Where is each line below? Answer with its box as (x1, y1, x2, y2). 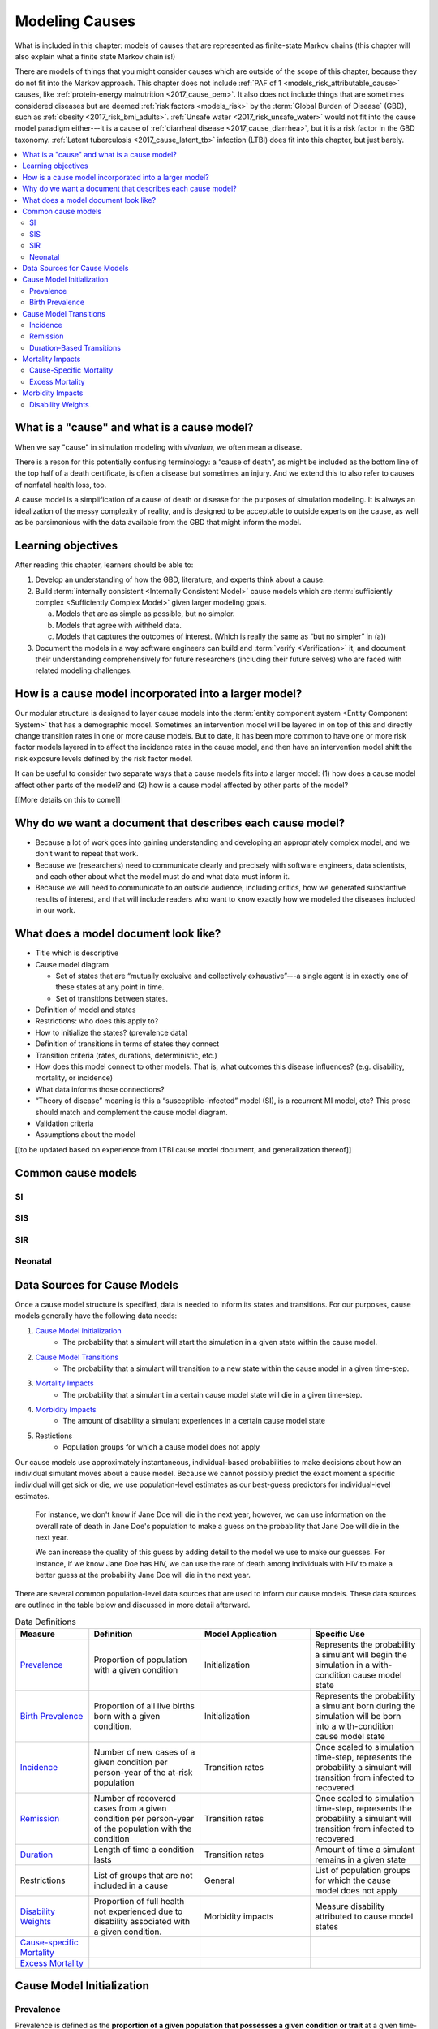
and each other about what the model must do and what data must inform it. (35, 872, 290, 881)
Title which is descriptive (35, 948, 119, 958)
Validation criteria (35, 1118, 94, 1128)
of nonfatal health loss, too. (15, 480, 107, 489)
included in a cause (93, 1880, 169, 1891)
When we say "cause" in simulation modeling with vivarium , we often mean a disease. (15, 442, 303, 452)
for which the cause (315, 1875, 391, 1886)
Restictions (35, 1431, 73, 1441)
